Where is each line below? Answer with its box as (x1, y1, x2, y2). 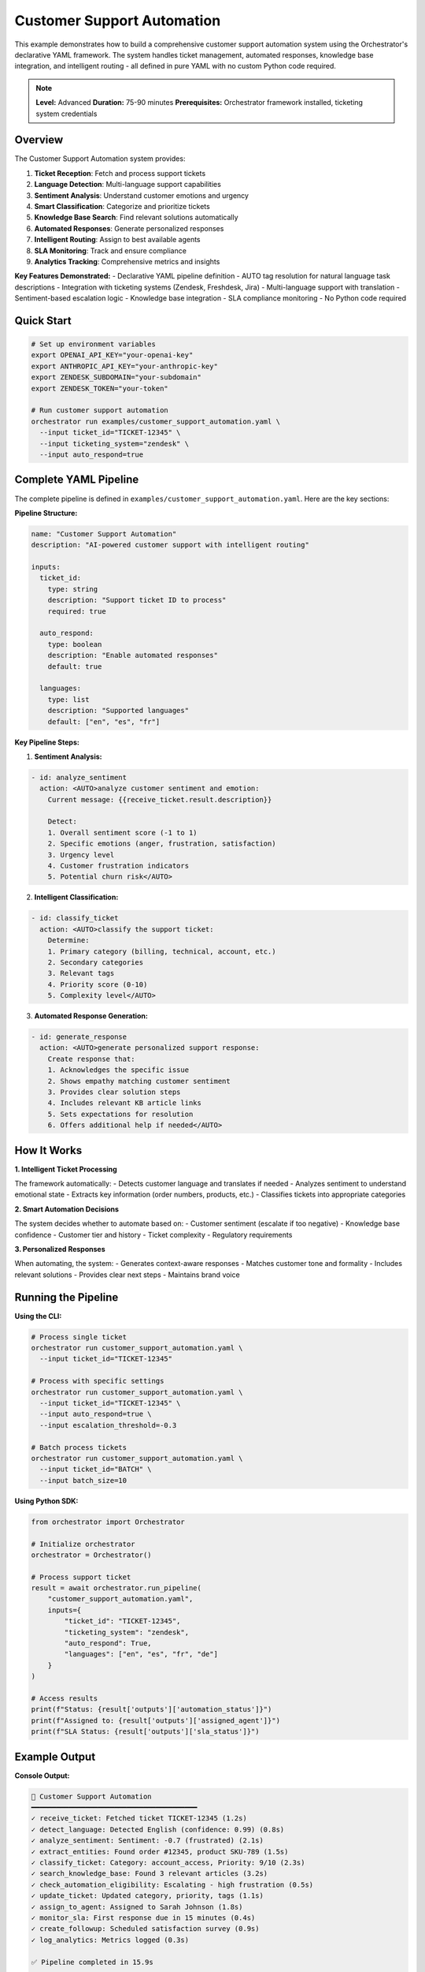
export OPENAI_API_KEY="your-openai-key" (31, 351, 194, 360)
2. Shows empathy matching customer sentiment (47, 1077, 231, 1085)
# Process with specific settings (31, 1376, 164, 1386)
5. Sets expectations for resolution (47, 1109, 194, 1119)
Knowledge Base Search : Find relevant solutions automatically (34, 213, 239, 222)
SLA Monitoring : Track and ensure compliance (34, 245, 187, 256)
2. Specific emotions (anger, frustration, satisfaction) (47, 839, 276, 848)
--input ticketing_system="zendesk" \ (39, 439, 189, 448)
